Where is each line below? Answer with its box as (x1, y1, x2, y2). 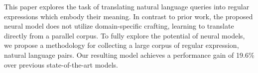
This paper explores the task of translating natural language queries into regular (4, 1, 250, 11)
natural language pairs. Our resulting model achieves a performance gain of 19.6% (4, 49, 255, 60)
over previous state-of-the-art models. (4, 59, 118, 70)
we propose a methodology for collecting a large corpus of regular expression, (4, 40, 239, 50)
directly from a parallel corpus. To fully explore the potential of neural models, (4, 30, 245, 40)
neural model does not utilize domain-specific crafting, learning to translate (4, 21, 234, 31)
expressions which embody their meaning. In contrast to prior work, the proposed (4, 11, 253, 21)
